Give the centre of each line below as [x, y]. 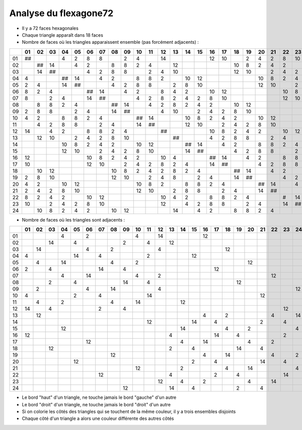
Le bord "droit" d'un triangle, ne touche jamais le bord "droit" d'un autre [96, 404]
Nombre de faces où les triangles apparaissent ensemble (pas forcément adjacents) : [110, 42]
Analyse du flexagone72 [61, 13]
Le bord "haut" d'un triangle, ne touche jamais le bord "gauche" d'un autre [99, 397]
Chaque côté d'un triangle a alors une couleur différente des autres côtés [98, 418]
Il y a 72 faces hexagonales [50, 28]
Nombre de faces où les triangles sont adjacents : [73, 220]
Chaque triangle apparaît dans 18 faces [62, 35]
